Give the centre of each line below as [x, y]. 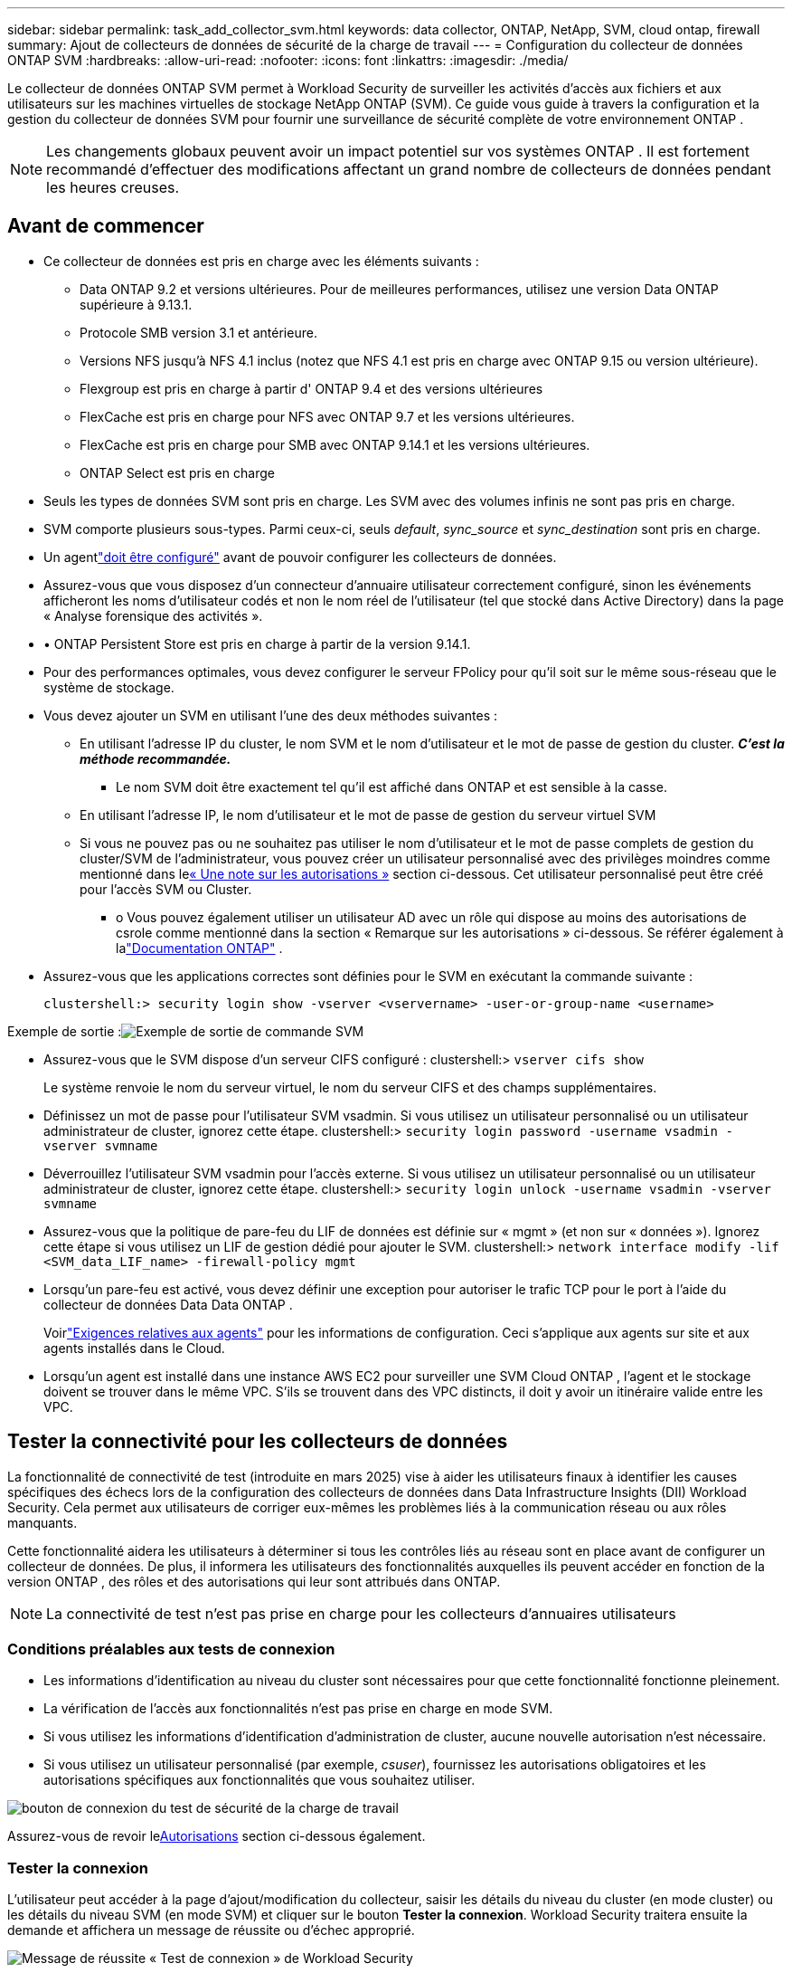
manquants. [42, 1522]
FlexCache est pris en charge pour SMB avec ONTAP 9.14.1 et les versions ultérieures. [335, 444]
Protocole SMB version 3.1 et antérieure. [198, 332]
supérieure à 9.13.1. [136, 304]
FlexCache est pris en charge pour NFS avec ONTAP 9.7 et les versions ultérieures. [327, 416]
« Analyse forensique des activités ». [153, 615]
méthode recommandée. [156, 758]
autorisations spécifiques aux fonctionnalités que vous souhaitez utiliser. [259, 1780]
